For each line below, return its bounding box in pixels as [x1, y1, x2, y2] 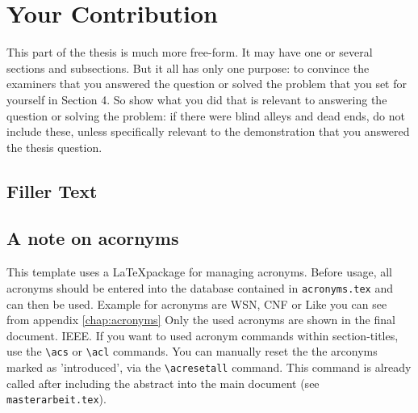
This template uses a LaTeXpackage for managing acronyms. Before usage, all [6, 263, 393, 280]
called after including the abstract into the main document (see [6, 374, 320, 391]
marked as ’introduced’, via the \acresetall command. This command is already [6, 358, 412, 375]
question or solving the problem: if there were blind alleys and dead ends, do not [6, 107, 405, 124]
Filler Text [6, 178, 98, 203]
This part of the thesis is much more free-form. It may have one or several [6, 44, 373, 61]
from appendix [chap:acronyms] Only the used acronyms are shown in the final [6, 311, 395, 328]
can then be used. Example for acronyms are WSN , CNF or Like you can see [6, 295, 387, 312]
